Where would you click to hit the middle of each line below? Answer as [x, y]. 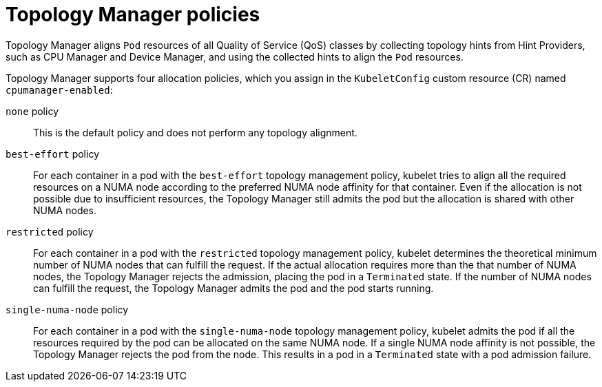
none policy [32, 111]
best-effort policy [52, 154]
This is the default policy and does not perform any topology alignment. [195, 132]
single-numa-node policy [67, 309]
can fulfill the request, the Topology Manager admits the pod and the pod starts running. [233, 288]
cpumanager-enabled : [59, 90]
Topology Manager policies [133, 14]
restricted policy [50, 231]
